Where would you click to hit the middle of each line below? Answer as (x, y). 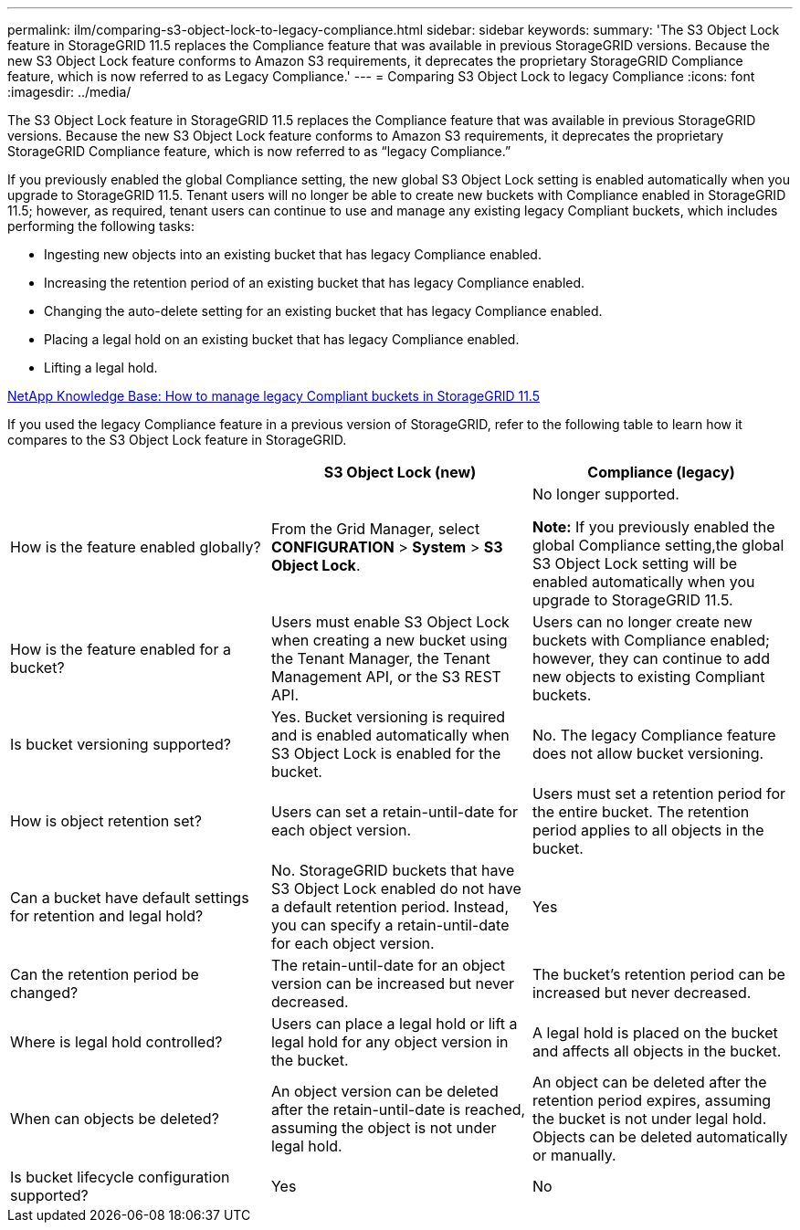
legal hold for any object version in (389, 1042)
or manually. (574, 1155)
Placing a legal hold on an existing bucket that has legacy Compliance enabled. (282, 339)
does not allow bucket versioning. (648, 753)
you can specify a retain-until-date (390, 925)
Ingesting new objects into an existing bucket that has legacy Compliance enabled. (293, 254)
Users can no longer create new (642, 622)
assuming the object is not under (384, 1128)
